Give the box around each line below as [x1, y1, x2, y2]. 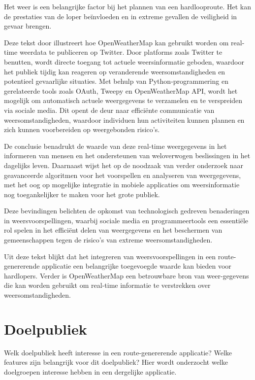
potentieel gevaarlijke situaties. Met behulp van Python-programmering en [4, 76, 228, 86]
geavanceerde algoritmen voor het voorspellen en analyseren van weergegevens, [4, 170, 241, 180]
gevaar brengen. [4, 21, 52, 31]
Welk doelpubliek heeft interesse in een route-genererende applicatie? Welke [4, 347, 232, 357]
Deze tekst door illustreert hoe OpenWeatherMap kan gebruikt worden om [4, 37, 229, 47]
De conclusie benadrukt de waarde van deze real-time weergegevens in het [4, 140, 227, 151]
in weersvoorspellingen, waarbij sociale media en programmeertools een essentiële [4, 215, 249, 225]
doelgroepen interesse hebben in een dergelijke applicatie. [4, 366, 177, 377]
